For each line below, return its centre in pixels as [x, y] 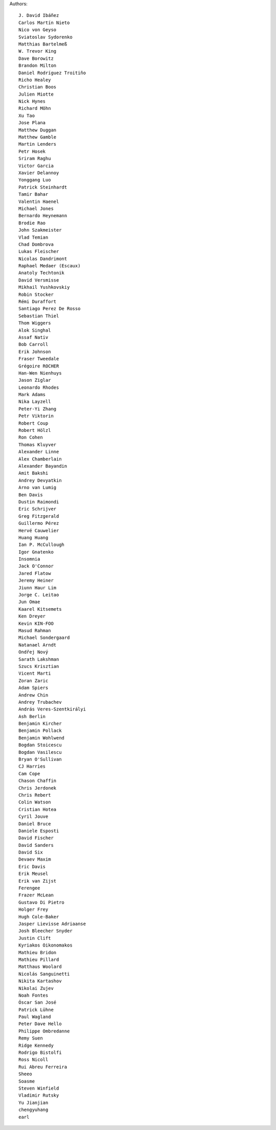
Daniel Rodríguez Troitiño [52, 73]
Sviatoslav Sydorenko [45, 37]
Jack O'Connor [36, 566]
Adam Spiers [33, 688]
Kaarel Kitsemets [40, 609]
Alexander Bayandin [43, 466]
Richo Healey [35, 80]
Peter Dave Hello [40, 1024]
